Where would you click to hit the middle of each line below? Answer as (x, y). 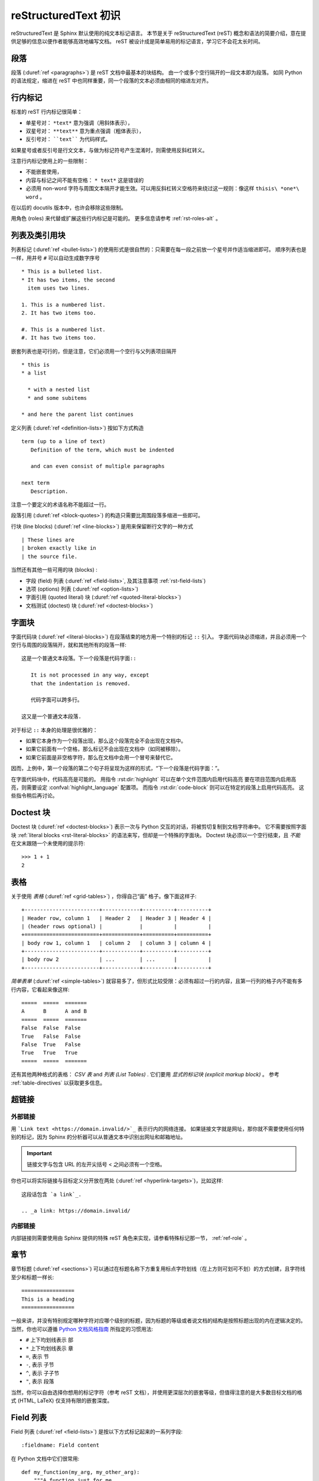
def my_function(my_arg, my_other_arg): (81, 1472)
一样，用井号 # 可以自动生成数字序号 (56, 258)
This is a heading (48, 1299)
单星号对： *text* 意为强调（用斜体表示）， (79, 123)
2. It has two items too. (59, 313)
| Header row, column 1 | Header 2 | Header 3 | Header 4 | (117, 918)
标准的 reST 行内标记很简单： (47, 112)
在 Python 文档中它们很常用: (45, 1458)
